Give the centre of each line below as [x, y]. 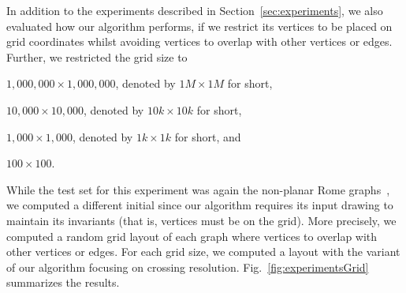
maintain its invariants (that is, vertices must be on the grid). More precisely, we [201, 220]
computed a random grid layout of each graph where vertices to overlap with [192, 236]
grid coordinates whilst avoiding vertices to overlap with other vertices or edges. [199, 41]
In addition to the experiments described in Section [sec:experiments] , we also [195, 10]
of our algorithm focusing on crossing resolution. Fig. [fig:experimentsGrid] [188, 267]
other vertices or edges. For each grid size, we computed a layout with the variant [203, 252]
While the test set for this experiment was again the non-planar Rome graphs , [198, 189]
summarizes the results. [63, 282]
